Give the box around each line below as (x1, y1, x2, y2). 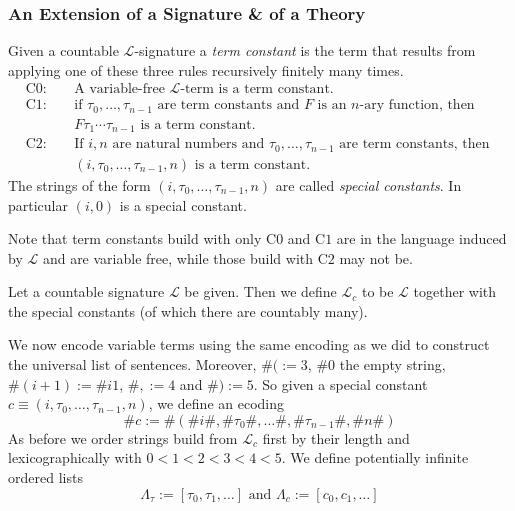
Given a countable (8, 40, 119, 61)
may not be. (339, 247, 413, 268)
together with (413, 281, 497, 302)
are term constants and (157, 98, 300, 113)
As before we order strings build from (8, 427, 238, 448)
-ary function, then (359, 98, 475, 113)
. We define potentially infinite (281, 447, 469, 468)
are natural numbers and (112, 137, 265, 152)
